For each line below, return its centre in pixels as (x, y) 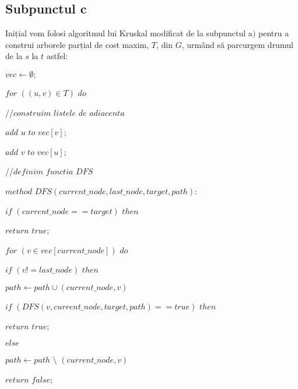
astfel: (57, 56)
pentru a (274, 33)
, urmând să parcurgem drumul (237, 44)
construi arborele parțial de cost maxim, (77, 44)
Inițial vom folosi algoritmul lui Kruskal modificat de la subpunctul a (129, 33)
